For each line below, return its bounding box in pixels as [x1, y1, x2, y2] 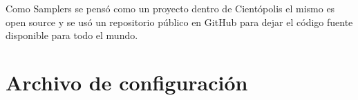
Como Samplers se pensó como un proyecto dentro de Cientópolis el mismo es [6, 1, 335, 15]
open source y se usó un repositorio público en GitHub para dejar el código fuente [6, 14, 353, 29]
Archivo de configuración [6, 68, 248, 96]
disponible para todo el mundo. [6, 28, 138, 42]
